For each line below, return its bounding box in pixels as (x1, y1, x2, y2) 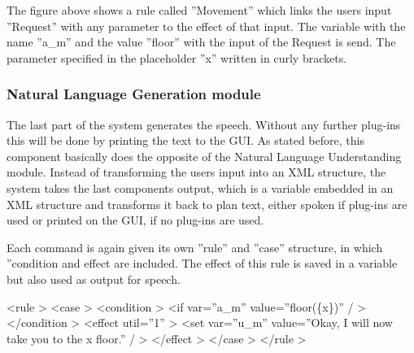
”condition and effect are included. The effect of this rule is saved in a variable (7, 255, 398, 272)
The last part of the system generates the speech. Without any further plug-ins (7, 115, 401, 133)
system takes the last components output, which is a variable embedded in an (7, 179, 394, 196)
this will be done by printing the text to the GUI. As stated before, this (7, 132, 364, 149)
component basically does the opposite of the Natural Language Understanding (7, 147, 402, 164)
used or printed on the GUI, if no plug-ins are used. (7, 211, 264, 229)
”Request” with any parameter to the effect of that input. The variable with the (7, 17, 406, 34)
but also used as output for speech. (7, 270, 181, 287)
